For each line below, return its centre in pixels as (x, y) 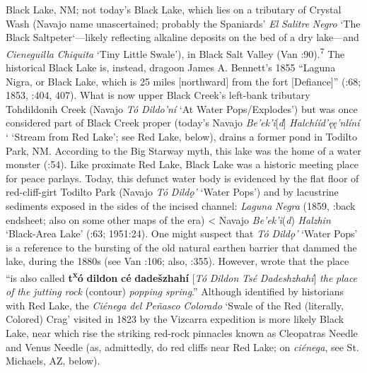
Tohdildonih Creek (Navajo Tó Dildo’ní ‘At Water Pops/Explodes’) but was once (182, 108)
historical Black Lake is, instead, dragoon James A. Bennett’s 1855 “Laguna (171, 67)
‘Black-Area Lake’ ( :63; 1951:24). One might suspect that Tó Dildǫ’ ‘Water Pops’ (182, 233)
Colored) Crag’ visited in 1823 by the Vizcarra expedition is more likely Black (175, 319)
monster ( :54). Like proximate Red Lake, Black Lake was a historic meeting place (182, 164)
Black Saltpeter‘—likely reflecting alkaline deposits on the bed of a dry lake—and (182, 37)
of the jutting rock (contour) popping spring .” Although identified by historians (175, 291)
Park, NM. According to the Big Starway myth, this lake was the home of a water (183, 150)
